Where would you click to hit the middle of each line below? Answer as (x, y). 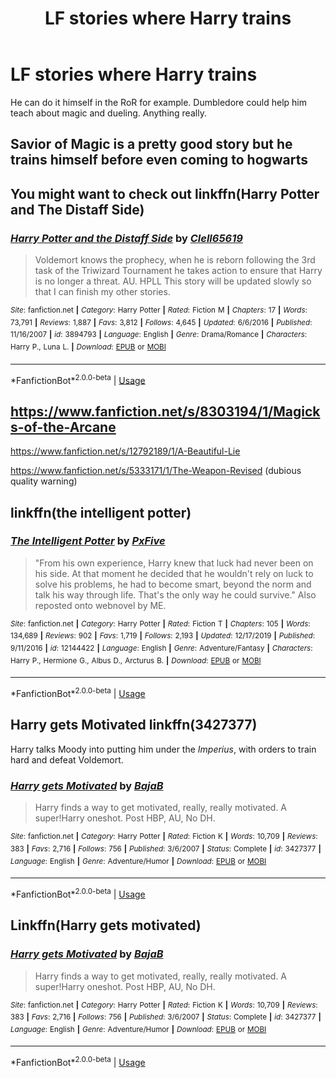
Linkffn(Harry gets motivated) (106, 925)
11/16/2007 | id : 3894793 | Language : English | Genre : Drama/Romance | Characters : (159, 335)
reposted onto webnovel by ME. (100, 605)
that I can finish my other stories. (102, 292)
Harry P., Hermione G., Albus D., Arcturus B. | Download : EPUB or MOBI (136, 660)
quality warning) (44, 481)
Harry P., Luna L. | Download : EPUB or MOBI (88, 347)
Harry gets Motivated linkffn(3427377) (134, 725)
